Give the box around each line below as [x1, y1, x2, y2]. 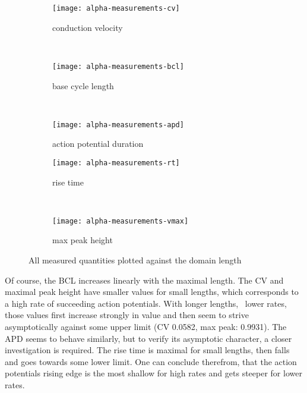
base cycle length [52, 79, 114, 92]
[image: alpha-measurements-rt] [52, 158, 180, 167]
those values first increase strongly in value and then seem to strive [5, 309, 249, 321]
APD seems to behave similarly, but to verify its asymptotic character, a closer [5, 332, 292, 344]
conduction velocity [52, 21, 123, 33]
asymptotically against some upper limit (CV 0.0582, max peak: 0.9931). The [5, 320, 287, 332]
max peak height [52, 234, 113, 246]
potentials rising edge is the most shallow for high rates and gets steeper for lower [5, 367, 302, 379]
